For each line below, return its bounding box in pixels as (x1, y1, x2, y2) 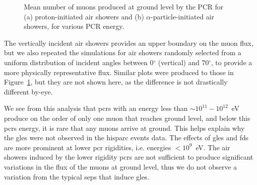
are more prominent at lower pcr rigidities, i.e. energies (4, 142, 171, 152)
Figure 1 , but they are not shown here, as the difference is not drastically (4, 77, 228, 87)
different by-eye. (4, 86, 53, 96)
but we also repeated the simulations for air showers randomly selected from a (4, 47, 242, 58)
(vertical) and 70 (158, 57, 209, 67)
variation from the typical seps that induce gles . (4, 171, 149, 182)
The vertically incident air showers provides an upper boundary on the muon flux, (4, 37, 254, 48)
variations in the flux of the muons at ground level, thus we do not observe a (4, 161, 237, 172)
